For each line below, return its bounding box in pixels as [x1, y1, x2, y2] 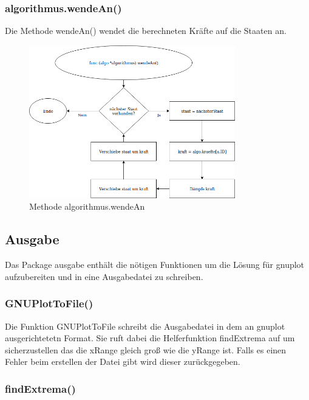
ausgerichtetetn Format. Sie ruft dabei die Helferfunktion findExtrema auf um [5, 332, 295, 344]
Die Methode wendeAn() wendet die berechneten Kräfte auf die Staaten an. [5, 24, 287, 37]
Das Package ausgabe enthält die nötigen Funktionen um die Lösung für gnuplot [5, 258, 305, 271]
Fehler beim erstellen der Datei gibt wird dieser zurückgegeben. [5, 355, 240, 368]
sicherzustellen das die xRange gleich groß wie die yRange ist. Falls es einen [5, 343, 287, 356]
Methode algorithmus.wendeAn [29, 200, 145, 213]
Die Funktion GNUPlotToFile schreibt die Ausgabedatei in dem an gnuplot [5, 319, 285, 332]
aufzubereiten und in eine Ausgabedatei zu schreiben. [5, 270, 203, 282]
